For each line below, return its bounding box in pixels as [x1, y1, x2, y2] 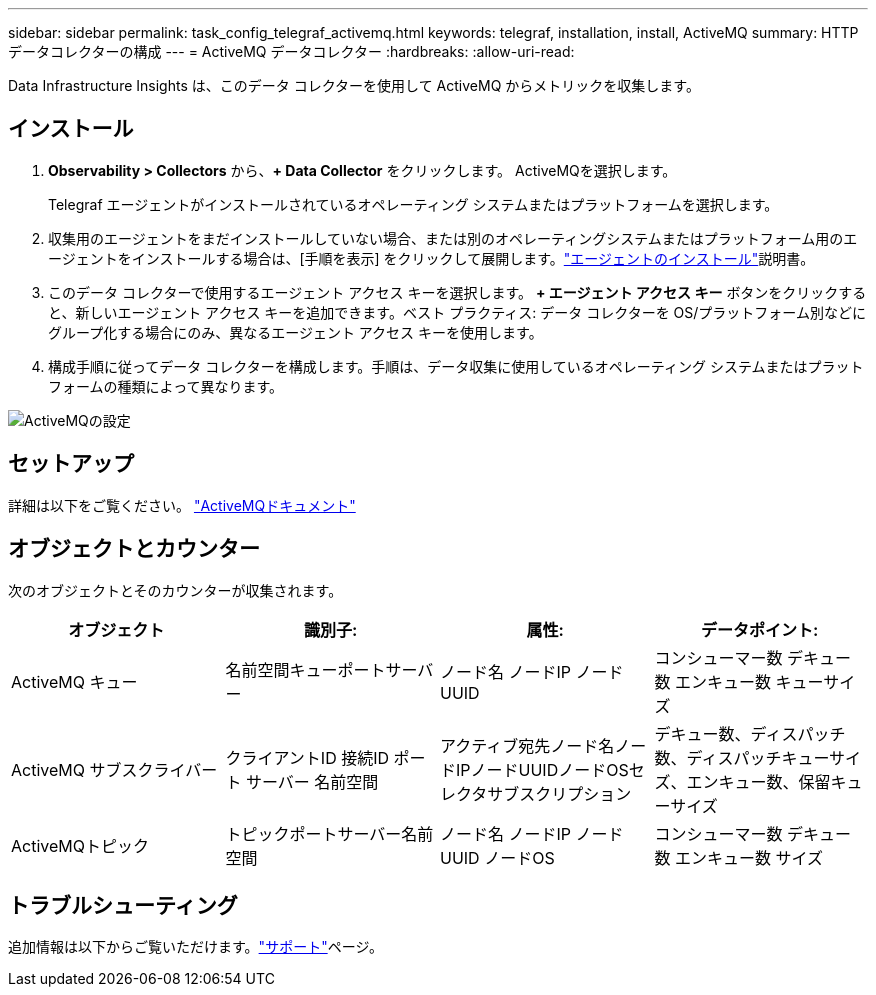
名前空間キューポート [225, 659, 386, 680]
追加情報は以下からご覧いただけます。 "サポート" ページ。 [8, 938, 383, 956]
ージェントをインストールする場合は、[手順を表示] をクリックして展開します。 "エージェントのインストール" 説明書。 [48, 249, 815, 267]
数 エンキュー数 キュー [654, 671, 824, 692]
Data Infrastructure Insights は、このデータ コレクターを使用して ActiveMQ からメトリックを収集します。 [8, 77, 700, 94]
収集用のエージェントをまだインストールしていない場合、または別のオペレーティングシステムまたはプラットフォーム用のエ [48, 229, 858, 247]
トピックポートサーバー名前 [225, 823, 434, 844]
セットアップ [8, 451, 134, 477]
